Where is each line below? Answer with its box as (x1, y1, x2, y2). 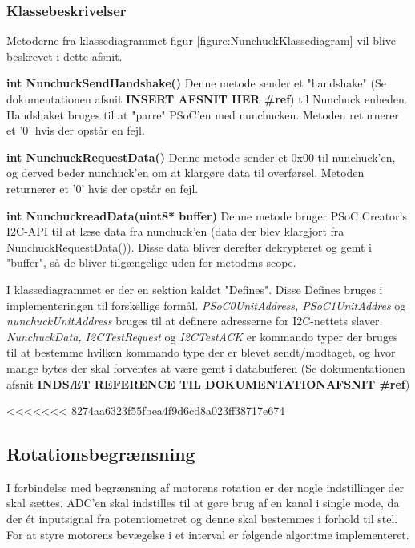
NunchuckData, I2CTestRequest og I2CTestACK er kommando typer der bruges (6, 328, 398, 345)
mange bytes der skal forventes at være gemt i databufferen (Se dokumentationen (6, 359, 405, 376)
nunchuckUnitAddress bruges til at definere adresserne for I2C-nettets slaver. (6, 312, 383, 329)
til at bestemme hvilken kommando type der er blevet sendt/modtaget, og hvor (6, 344, 396, 361)
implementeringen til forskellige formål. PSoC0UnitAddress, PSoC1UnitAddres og (6, 296, 406, 313)
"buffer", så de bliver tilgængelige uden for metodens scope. (6, 254, 296, 271)
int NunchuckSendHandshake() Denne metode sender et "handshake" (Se (6, 75, 386, 91)
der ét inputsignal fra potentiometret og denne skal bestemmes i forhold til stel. (6, 510, 398, 527)
